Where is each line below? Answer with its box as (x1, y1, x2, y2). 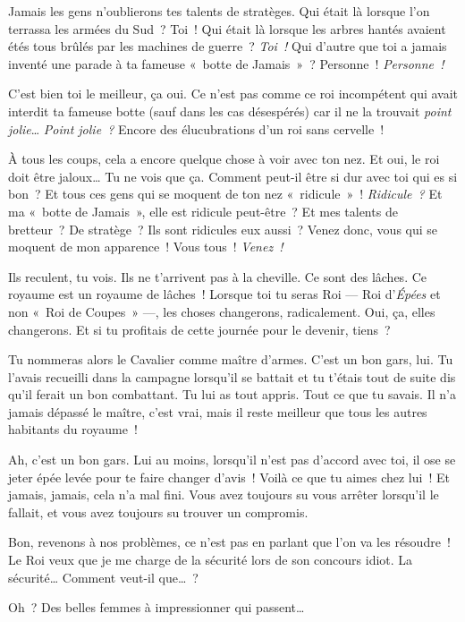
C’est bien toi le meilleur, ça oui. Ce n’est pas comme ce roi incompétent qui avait (8, 84, 459, 103)
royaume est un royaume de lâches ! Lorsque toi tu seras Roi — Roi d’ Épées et (8, 285, 441, 303)
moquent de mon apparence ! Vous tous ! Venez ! (8, 237, 283, 256)
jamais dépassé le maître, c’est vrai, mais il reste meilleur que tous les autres (8, 402, 427, 421)
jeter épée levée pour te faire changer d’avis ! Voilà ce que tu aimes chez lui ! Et (8, 467, 450, 486)
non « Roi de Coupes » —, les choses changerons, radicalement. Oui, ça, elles (8, 302, 435, 320)
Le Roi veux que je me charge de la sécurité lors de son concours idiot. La (8, 550, 413, 569)
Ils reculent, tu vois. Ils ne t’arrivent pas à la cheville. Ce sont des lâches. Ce (8, 267, 427, 285)
